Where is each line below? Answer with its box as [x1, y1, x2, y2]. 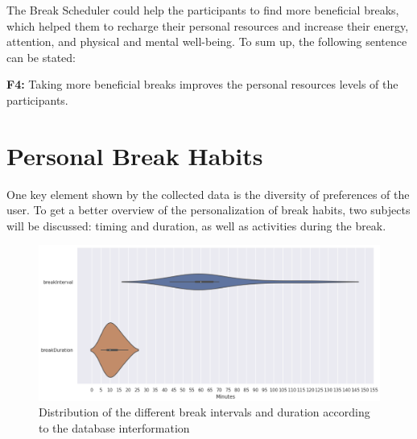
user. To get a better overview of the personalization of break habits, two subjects [6, 201, 411, 218]
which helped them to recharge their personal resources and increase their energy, [6, 17, 409, 34]
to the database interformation [39, 420, 190, 437]
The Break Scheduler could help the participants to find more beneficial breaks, [6, 2, 399, 18]
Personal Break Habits [6, 139, 263, 172]
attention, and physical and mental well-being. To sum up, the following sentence [6, 33, 407, 50]
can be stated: [6, 48, 76, 65]
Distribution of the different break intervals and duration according [39, 404, 370, 420]
